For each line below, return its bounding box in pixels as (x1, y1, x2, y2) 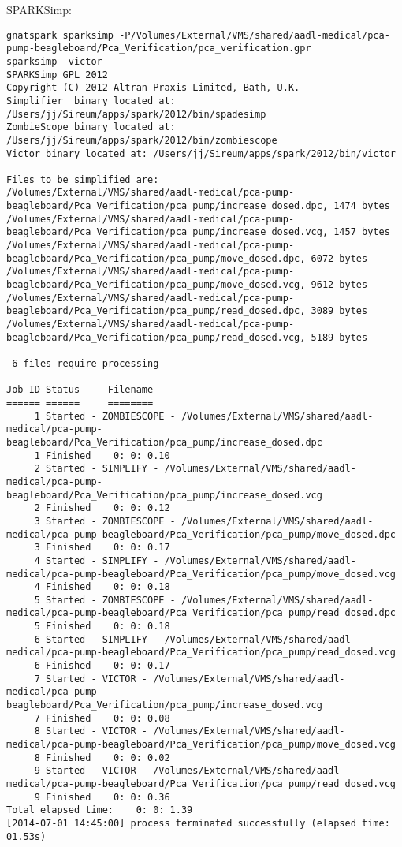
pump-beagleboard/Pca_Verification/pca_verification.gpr (6, 43, 311, 54)
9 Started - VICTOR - (34, 765, 147, 777)
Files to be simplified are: (6, 174, 159, 185)
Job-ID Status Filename (6, 384, 154, 396)
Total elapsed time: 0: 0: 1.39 (6, 804, 193, 816)
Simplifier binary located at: (6, 95, 176, 106)
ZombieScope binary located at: (6, 121, 176, 133)
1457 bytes (333, 226, 390, 238)
